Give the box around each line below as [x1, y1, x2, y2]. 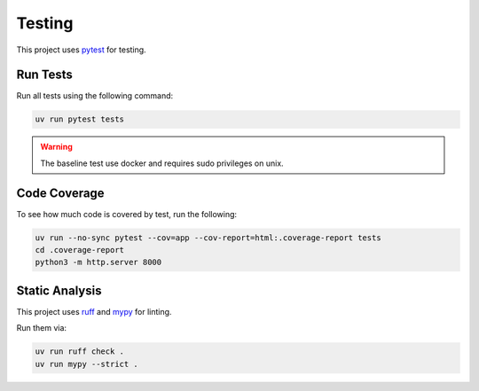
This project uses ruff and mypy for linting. [16, 306, 172, 317]
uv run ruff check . [35, 347, 124, 356]
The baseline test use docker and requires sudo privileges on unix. [40, 158, 284, 168]
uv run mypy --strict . [35, 359, 139, 369]
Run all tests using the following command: [16, 90, 174, 101]
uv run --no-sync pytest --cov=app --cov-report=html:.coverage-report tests [35, 232, 381, 243]
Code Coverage [16, 185, 106, 200]
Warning [40, 142, 73, 152]
